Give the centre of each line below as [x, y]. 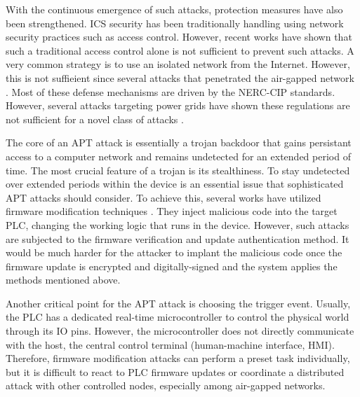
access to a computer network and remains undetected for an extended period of [178, 156]
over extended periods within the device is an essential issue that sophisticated [175, 184]
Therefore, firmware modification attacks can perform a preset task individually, [178, 358]
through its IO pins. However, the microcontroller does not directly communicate [180, 331]
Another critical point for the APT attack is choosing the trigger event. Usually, [178, 303]
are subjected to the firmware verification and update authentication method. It [178, 238]
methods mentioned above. [63, 280]
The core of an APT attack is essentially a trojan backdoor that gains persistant [179, 142]
